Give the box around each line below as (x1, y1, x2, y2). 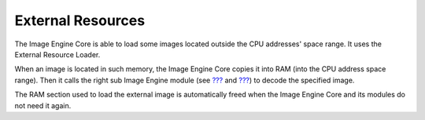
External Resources (14, 12, 146, 29)
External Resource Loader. (14, 49, 101, 59)
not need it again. (14, 100, 72, 110)
